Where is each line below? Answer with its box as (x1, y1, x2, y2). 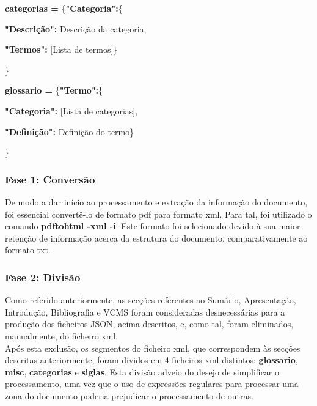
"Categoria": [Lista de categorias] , (5, 104, 138, 117)
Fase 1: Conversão (5, 171, 95, 186)
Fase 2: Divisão (5, 269, 81, 284)
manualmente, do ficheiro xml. (5, 329, 118, 342)
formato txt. (5, 243, 51, 256)
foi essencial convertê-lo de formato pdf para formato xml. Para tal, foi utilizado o (5, 207, 312, 220)
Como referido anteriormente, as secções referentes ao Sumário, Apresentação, (5, 293, 296, 306)
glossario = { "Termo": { (5, 84, 103, 97)
